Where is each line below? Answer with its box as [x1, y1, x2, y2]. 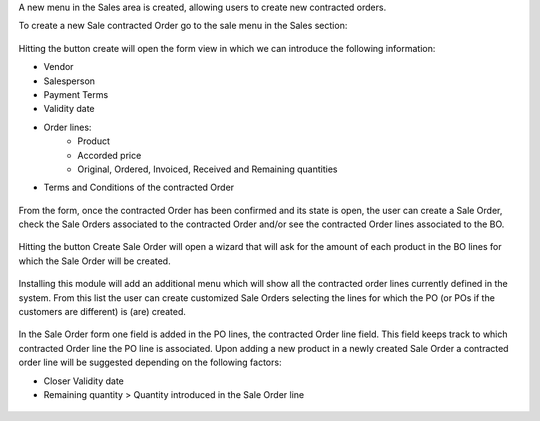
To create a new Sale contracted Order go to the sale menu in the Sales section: [18, 20, 348, 32]
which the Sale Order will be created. [18, 255, 171, 267]
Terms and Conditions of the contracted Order [43, 181, 235, 194]
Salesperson [43, 75, 95, 87]
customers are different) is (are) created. [18, 306, 187, 318]
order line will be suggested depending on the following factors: [18, 356, 282, 369]
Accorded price [77, 149, 142, 161]
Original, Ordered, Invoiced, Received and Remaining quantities [77, 163, 338, 175]
